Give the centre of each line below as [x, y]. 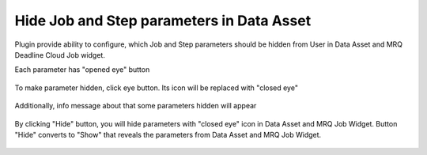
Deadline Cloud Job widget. [60, 55]
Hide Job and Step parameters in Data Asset [163, 21]
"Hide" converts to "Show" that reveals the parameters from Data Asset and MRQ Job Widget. [168, 134]
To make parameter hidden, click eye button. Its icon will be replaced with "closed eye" [156, 88]
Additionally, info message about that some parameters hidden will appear [136, 106]
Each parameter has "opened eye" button [82, 70]
